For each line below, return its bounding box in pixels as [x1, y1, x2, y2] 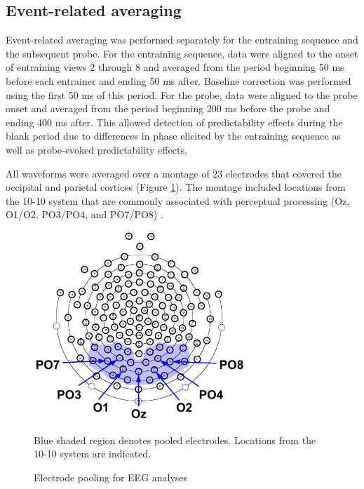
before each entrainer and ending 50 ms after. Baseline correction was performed [6, 73, 351, 88]
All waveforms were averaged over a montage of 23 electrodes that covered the [6, 166, 342, 180]
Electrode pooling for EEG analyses [34, 469, 188, 484]
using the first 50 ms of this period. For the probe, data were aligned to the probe [6, 87, 358, 102]
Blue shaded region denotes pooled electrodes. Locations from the [34, 432, 316, 447]
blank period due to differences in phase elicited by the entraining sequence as [6, 128, 341, 143]
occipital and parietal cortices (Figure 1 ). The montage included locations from [6, 180, 346, 194]
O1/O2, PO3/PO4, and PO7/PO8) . [6, 207, 163, 222]
